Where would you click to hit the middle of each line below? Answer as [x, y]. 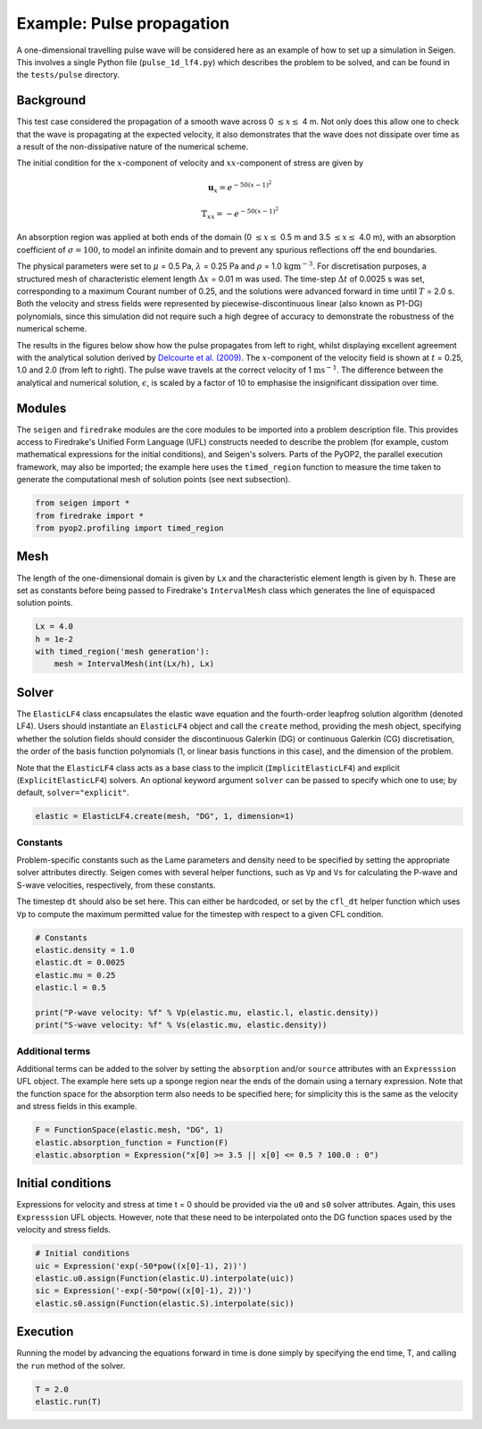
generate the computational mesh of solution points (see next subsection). [154, 480]
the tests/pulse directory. [68, 75]
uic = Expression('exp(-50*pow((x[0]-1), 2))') [141, 1266]
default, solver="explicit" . [73, 793]
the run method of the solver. [71, 1366]
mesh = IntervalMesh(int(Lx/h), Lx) [134, 664]
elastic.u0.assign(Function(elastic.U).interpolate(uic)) [165, 1279]
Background [51, 100]
